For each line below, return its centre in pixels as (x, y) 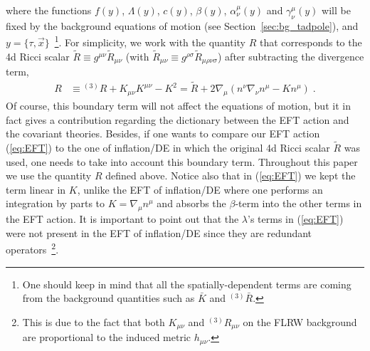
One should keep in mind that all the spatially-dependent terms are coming (187, 284)
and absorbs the (191, 203)
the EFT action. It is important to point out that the (122, 219)
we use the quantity (49, 175)
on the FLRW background (300, 321)
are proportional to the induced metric (107, 337)
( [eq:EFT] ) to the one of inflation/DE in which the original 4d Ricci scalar (168, 147)
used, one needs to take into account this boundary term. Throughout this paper (182, 161)
